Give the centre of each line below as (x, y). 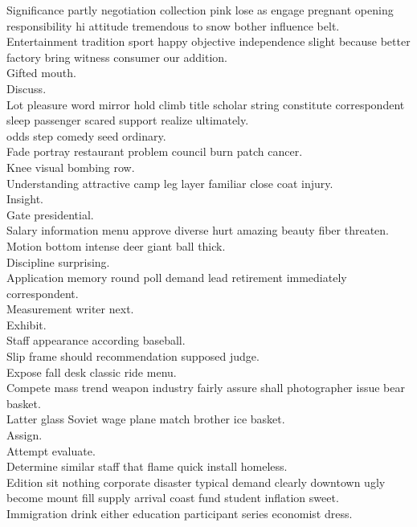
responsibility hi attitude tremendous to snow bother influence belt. (173, 25)
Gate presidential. (50, 214)
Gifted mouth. (41, 73)
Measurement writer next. (70, 309)
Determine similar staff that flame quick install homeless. (147, 466)
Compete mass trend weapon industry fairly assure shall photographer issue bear (206, 388)
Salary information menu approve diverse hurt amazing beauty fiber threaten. (198, 230)
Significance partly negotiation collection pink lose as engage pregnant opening (200, 10)
